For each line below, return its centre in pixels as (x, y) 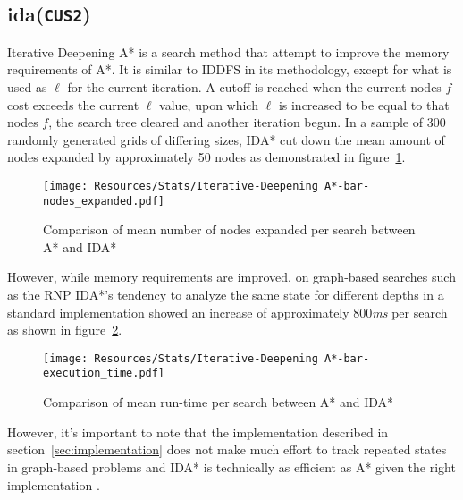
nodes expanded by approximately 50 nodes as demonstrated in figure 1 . (206, 157)
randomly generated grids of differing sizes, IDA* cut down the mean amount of (226, 139)
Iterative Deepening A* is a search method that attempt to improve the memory (228, 51)
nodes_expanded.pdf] (104, 201)
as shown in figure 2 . (65, 330)
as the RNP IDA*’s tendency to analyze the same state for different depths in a (226, 295)
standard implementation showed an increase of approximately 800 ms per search (227, 312)
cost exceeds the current (73, 104)
